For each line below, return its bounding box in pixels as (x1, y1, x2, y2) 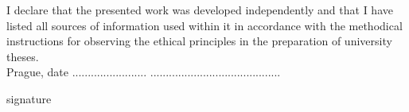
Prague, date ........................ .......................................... (6, 64, 281, 80)
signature (6, 90, 52, 106)
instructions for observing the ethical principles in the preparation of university (6, 33, 392, 49)
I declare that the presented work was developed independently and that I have (6, 2, 393, 17)
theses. (6, 48, 39, 64)
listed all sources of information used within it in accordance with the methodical (6, 17, 403, 33)
